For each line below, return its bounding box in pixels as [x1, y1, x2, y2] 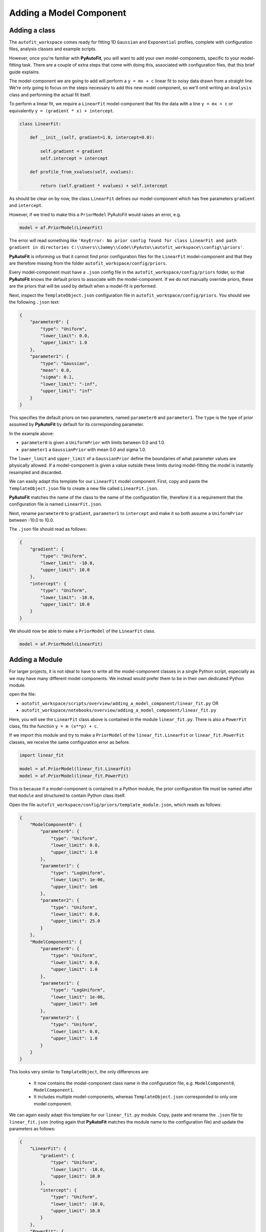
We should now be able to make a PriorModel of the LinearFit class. [9, 628, 156, 634]
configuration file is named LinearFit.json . [9, 501, 102, 507]
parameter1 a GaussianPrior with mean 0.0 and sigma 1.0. [21, 446, 146, 452]
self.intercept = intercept [40, 155, 108, 161]
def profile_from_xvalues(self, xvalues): [30, 169, 134, 175]
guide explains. [9, 69, 40, 75]
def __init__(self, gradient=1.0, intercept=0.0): [30, 135, 155, 140]
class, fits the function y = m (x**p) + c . [9, 723, 99, 729]
